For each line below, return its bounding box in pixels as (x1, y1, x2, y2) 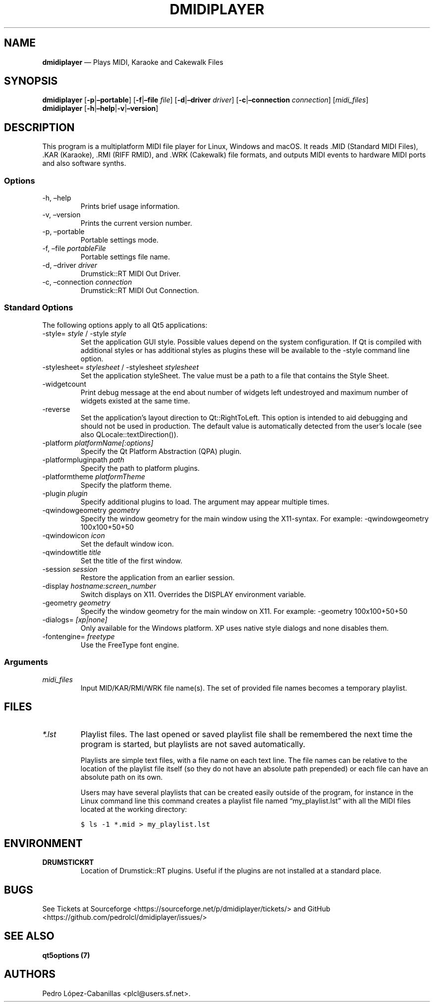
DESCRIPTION (4, 121, 75, 134)
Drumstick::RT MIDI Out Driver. (80, 269, 181, 278)
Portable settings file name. (80, 252, 170, 261)
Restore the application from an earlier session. (80, 573, 235, 582)
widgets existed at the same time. (80, 396, 190, 405)
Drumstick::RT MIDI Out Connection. (80, 286, 199, 295)
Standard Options (4, 302, 73, 313)
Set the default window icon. (80, 539, 174, 548)
